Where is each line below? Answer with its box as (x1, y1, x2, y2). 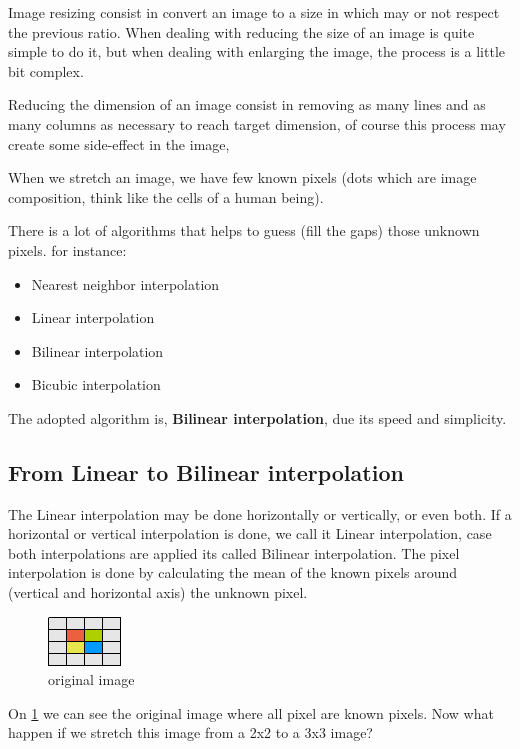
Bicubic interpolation (31, 374, 161, 395)
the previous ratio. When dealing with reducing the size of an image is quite (8, 21, 475, 42)
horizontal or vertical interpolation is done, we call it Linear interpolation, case (8, 523, 492, 544)
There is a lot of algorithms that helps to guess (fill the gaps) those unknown (8, 220, 480, 241)
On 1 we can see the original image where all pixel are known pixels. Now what (8, 702, 494, 723)
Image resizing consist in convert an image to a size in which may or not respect (8, 2, 500, 22)
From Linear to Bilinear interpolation (8, 456, 404, 487)
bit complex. (8, 60, 84, 81)
